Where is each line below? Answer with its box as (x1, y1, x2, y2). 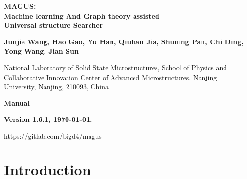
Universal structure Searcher (4, 20, 103, 30)
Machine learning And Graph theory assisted (4, 10, 159, 20)
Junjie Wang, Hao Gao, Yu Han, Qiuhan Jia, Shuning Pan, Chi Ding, (4, 36, 244, 46)
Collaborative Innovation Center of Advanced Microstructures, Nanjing (4, 72, 217, 82)
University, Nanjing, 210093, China (4, 81, 109, 92)
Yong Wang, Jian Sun (4, 46, 79, 56)
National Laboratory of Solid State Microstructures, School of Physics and (4, 62, 227, 72)
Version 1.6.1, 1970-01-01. (4, 114, 92, 124)
